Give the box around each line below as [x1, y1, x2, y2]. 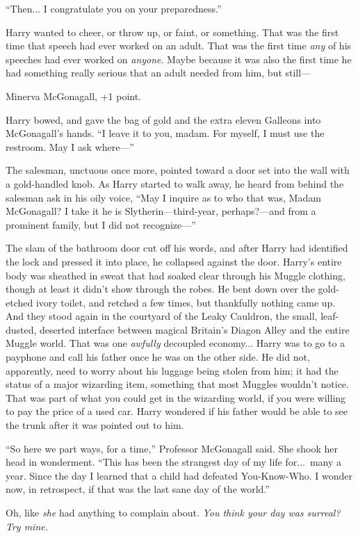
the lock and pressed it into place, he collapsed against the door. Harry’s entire [6, 254, 342, 268]
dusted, [6, 322, 37, 336]
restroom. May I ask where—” [6, 139, 134, 154]
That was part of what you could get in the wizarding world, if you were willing [6, 390, 346, 405]
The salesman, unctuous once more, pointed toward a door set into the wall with [6, 163, 350, 177]
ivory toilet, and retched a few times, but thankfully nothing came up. [35, 295, 336, 309]
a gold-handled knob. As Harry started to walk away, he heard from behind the [6, 176, 344, 190]
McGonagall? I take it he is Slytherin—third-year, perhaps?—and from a [6, 204, 316, 218]
